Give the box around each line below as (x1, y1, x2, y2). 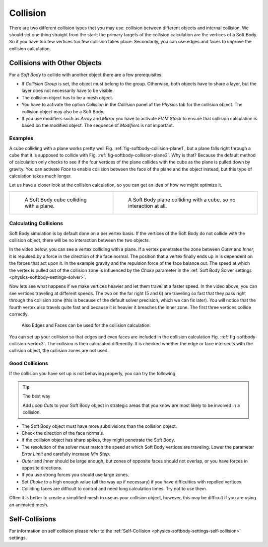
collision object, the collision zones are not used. (9, 348, 109, 354)
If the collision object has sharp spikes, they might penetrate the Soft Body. (21, 437, 176, 443)
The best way (22, 393, 51, 399)
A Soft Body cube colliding (24, 196, 87, 203)
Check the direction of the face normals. (21, 430, 104, 436)
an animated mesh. (9, 502, 48, 508)
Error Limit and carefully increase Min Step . (21, 451, 110, 457)
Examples (9, 135, 34, 142)
